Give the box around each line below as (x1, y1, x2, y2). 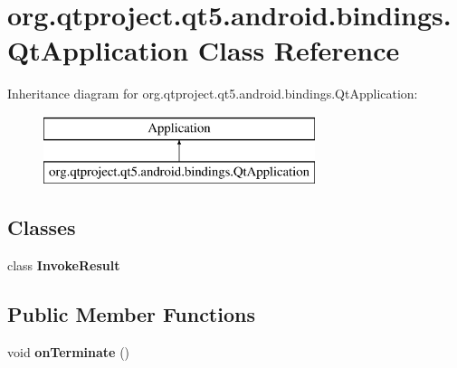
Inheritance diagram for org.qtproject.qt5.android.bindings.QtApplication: (7, 84, 418, 103)
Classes (7, 213, 76, 241)
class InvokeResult (7, 256, 120, 275)
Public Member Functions (7, 300, 255, 328)
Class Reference (197, 32, 400, 69)
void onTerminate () (7, 343, 130, 362)
